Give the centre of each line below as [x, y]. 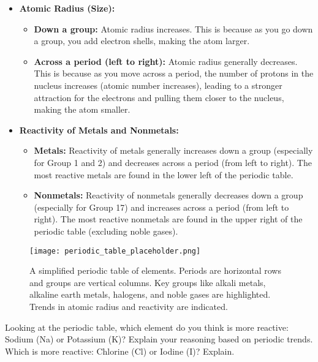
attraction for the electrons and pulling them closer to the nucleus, [159, 97]
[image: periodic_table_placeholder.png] [115, 251]
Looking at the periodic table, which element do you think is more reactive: [147, 327]
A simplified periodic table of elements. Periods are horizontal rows [155, 270]
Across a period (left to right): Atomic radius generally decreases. [166, 61]
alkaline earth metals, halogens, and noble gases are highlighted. [150, 294]
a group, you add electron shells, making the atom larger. [142, 41]
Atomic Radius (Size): [67, 8]
